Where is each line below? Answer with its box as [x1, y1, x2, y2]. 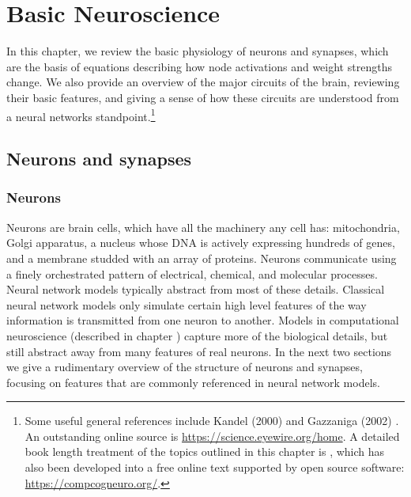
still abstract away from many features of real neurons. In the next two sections [6, 343, 392, 359]
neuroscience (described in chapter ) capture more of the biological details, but [6, 327, 388, 343]
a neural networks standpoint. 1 [6, 105, 156, 124]
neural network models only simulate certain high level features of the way [6, 296, 367, 313]
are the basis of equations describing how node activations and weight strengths [6, 58, 392, 74]
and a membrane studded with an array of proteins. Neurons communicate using [6, 249, 397, 266]
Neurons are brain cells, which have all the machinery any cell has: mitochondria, [6, 218, 400, 235]
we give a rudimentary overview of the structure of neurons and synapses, [6, 359, 363, 375]
